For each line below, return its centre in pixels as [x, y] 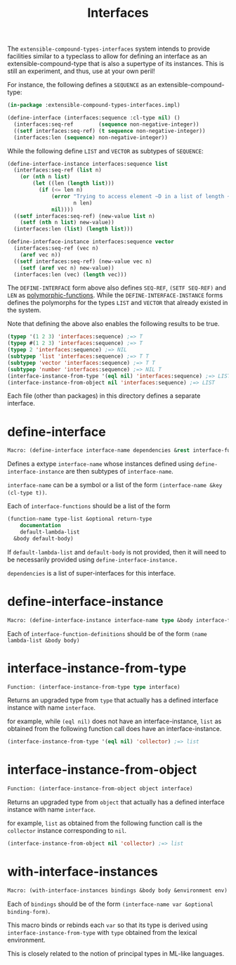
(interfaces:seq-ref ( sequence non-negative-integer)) [106, 124]
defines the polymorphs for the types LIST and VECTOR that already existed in [118, 303]
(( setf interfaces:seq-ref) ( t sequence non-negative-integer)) [110, 131]
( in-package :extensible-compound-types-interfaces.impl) [94, 105]
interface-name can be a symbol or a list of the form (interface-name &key [115, 485]
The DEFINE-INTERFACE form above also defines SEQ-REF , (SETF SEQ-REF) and [117, 288]
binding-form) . [29, 911]
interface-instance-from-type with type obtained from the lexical [102, 932]
